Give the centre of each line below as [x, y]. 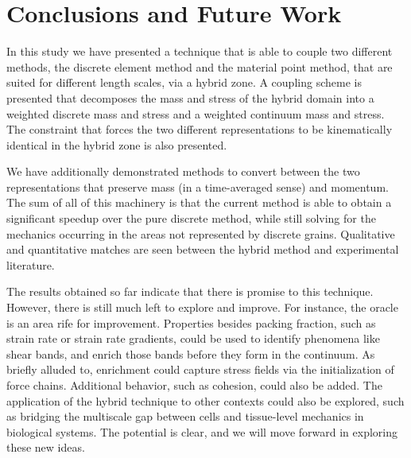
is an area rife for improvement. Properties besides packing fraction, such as [191, 322]
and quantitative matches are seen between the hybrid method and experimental [203, 249]
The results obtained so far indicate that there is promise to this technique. [190, 291]
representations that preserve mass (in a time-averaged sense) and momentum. [198, 186]
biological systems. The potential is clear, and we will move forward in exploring [202, 431]
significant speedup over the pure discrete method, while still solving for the [191, 218]
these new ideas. [46, 447]
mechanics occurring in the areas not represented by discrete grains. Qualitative [201, 233]
